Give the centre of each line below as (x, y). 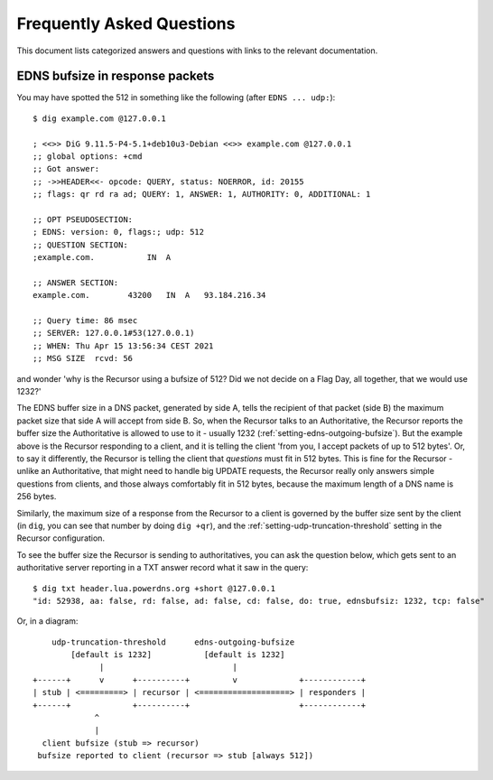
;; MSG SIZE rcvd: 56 (83, 358)
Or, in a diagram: (47, 621)
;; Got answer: (66, 169)
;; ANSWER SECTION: (76, 283)
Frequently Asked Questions (126, 23)
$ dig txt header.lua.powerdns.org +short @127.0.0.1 (154, 588)
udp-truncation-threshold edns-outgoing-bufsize (173, 642)
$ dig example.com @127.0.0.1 (100, 118)
